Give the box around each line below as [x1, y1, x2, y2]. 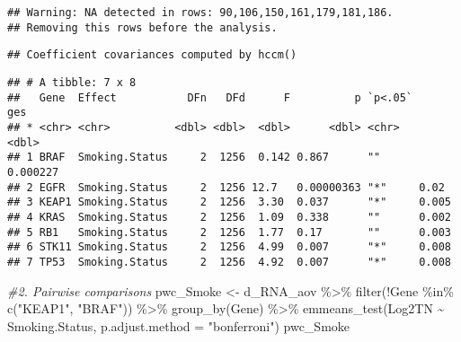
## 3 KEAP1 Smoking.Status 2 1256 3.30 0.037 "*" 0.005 [7, 196, 451, 209]
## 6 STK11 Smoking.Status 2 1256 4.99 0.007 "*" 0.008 [7, 241, 451, 254]
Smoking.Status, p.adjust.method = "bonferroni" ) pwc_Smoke [7, 316, 350, 335]
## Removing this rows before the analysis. [7, 21, 278, 34]
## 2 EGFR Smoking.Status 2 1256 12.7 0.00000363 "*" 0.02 [7, 180, 445, 194]
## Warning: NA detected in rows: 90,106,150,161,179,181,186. [7, 6, 394, 19]
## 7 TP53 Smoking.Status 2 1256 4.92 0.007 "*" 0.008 [7, 255, 451, 268]
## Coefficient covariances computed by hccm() [7, 48, 297, 62]
